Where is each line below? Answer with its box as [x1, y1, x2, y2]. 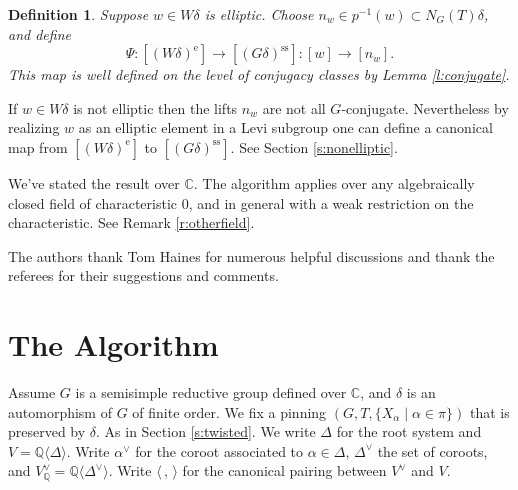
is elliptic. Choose [204, 4, 314, 24]
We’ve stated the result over [8, 172, 180, 193]
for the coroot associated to [135, 440, 304, 461]
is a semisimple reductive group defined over [75, 382, 347, 403]
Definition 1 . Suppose [8, 4, 149, 24]
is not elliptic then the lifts [73, 97, 238, 118]
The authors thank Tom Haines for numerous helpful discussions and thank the [8, 245, 495, 266]
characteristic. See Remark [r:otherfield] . [8, 212, 255, 233]
